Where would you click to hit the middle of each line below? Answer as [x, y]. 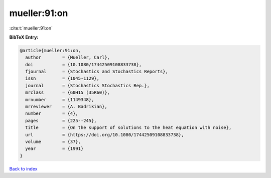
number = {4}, [52, 114]
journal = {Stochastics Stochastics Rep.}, [88, 85]
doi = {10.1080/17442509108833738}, [84, 64]
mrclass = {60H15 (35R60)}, [68, 93]
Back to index [23, 168]
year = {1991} [54, 149]
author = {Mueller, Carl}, [68, 57]
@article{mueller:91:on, [50, 50]
